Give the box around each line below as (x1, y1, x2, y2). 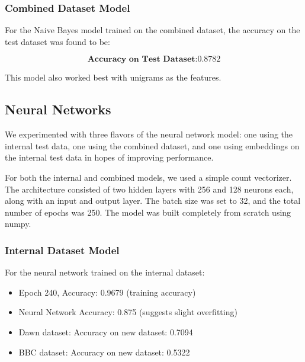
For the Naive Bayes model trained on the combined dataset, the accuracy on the (5, 24, 300, 36)
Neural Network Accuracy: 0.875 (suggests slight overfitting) (18, 306, 237, 318)
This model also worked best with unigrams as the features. (5, 71, 221, 84)
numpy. (5, 217, 31, 230)
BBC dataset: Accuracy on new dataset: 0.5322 (18, 345, 190, 358)
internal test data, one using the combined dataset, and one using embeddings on (5, 139, 300, 152)
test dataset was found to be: (5, 35, 110, 47)
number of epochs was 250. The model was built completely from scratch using (5, 206, 291, 218)
